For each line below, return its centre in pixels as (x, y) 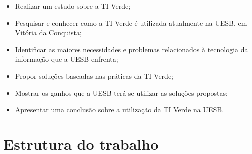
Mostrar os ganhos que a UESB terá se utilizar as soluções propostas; (121, 93)
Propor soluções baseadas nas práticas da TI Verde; (94, 76)
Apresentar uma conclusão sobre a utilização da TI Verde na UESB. (120, 110)
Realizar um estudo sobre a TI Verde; (73, 6)
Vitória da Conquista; (48, 33)
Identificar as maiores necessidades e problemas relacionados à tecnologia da (131, 49)
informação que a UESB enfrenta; (67, 59)
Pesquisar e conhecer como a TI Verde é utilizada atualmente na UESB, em (131, 23)
